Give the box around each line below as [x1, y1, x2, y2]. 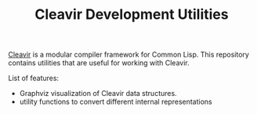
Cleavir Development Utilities [34, 6, 229, 24]
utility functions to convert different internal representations [19, 97, 213, 107]
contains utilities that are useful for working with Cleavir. [8, 58, 190, 68]
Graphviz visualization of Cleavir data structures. [19, 89, 178, 98]
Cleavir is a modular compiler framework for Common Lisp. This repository [8, 50, 249, 60]
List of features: [8, 73, 60, 83]
